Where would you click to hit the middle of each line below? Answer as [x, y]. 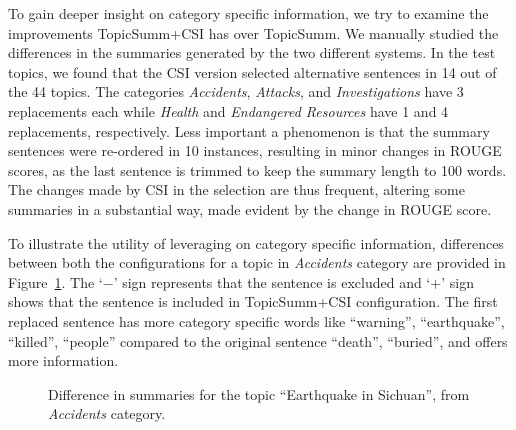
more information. [63, 360]
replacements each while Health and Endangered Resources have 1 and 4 [228, 110]
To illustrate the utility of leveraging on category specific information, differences [256, 242]
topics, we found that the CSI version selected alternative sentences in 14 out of [252, 71]
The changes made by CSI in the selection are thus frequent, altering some [236, 189]
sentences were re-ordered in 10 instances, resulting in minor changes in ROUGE [255, 150]
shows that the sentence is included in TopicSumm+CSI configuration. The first [253, 301]
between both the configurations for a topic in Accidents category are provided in [257, 262]
